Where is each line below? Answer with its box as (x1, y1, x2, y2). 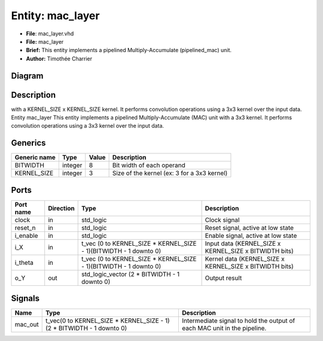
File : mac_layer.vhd (26, 30, 74, 37)
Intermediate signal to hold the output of (181, 316, 295, 325)
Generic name (14, 153, 56, 162)
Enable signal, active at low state (205, 231, 297, 240)
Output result (205, 273, 242, 282)
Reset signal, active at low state (205, 224, 294, 232)
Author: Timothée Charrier (26, 55, 93, 62)
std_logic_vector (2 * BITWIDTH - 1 (81, 270, 180, 278)
